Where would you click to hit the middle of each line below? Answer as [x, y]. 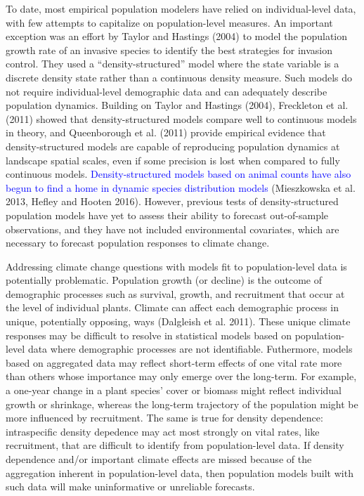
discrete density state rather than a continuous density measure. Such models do [179, 77]
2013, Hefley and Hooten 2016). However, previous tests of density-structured [172, 201]
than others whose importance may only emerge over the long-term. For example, [181, 376]
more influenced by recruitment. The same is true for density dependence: [164, 418]
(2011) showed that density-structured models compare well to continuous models [181, 118]
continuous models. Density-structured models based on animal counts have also [178, 174]
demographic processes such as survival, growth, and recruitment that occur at [175, 293]
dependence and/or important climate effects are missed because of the [159, 459]
